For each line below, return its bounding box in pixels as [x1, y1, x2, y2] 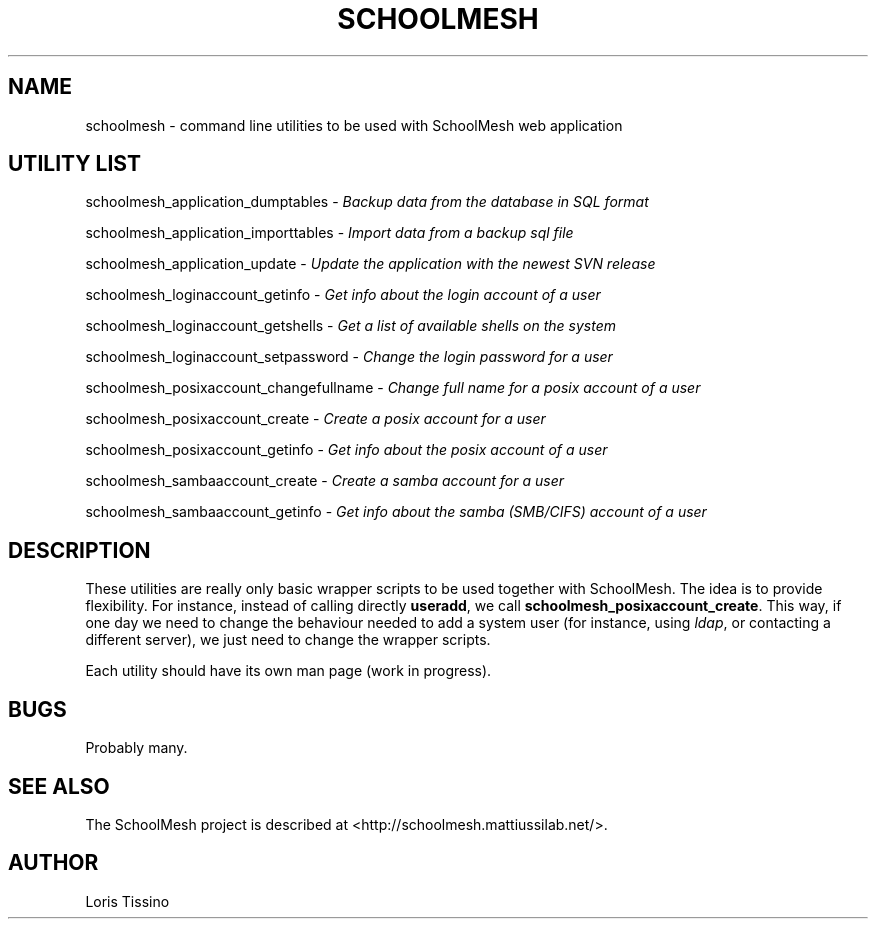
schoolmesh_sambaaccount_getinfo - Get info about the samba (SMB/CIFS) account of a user [85, 503, 707, 521]
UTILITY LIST [8, 151, 141, 177]
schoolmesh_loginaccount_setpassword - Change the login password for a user [85, 348, 613, 366]
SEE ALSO [8, 773, 110, 799]
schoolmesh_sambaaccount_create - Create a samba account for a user [85, 472, 564, 490]
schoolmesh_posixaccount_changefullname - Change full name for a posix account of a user [85, 379, 701, 397]
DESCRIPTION [8, 537, 151, 563]
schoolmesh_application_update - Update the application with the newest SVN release [85, 255, 656, 273]
